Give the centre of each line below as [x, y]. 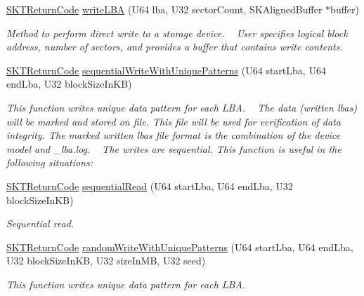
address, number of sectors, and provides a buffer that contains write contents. [175, 47]
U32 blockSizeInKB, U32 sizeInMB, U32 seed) [106, 261]
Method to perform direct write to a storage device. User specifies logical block [177, 33]
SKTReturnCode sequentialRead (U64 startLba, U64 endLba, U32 [150, 186]
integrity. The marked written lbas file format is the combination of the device [173, 135]
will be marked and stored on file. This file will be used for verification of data [174, 121]
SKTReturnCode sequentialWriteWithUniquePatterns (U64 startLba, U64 [166, 70]
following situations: [50, 162]
